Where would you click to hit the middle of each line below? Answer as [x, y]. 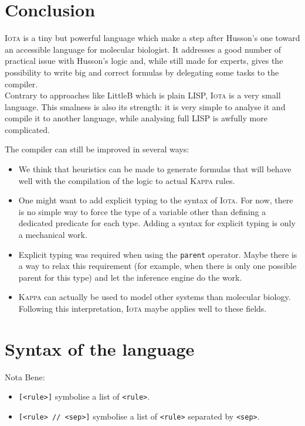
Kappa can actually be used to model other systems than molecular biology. [155, 297]
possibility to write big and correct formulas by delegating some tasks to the [142, 72]
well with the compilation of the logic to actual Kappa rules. [127, 180]
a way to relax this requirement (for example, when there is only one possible [157, 266]
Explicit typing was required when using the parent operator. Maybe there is [158, 254]
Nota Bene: [25, 376]
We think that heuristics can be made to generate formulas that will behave [155, 169]
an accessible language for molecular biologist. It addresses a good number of [143, 49]
